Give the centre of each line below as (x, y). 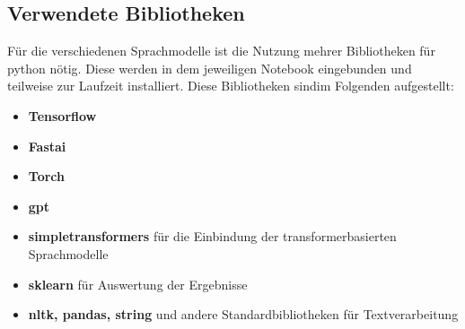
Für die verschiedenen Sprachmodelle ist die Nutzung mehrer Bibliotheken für (221, 51)
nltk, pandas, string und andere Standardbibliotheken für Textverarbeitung (243, 314)
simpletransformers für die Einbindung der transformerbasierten (212, 236)
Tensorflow (62, 115)
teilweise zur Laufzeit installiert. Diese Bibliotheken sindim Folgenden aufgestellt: (231, 86)
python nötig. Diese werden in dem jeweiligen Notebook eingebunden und (210, 68)
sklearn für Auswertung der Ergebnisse (138, 284)
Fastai (47, 146)
